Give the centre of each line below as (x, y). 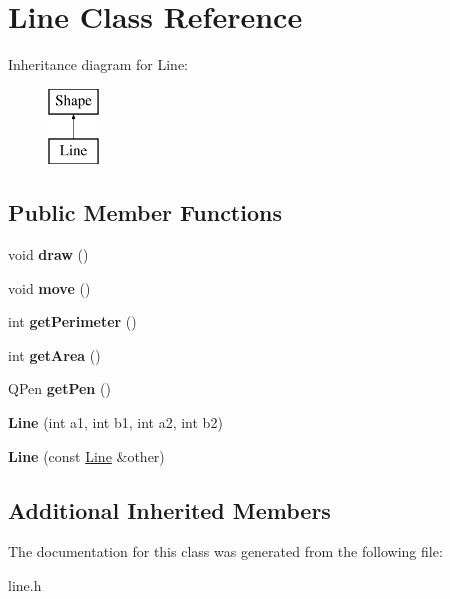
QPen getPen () (59, 388)
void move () (49, 287)
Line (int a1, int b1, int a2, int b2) (115, 422)
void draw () (48, 254)
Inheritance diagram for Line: (98, 64)
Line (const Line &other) (86, 455)
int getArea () (54, 354)
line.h (25, 585)
